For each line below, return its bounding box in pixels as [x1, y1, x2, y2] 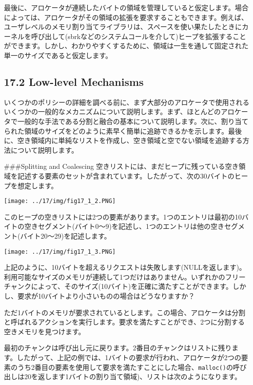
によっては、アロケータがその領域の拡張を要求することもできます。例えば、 [4, 12, 248, 22]
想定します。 [17, 180, 58, 190]
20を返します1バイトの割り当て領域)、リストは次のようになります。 [24, 371, 242, 382]
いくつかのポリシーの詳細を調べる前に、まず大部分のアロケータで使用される [4, 97, 250, 107]
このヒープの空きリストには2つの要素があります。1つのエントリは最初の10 [4, 211, 242, 222]
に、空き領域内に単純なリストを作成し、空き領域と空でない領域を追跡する [4, 135, 243, 145]
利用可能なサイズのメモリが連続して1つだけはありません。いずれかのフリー [4, 271, 246, 282]
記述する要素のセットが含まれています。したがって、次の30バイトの [17, 170, 234, 181]
